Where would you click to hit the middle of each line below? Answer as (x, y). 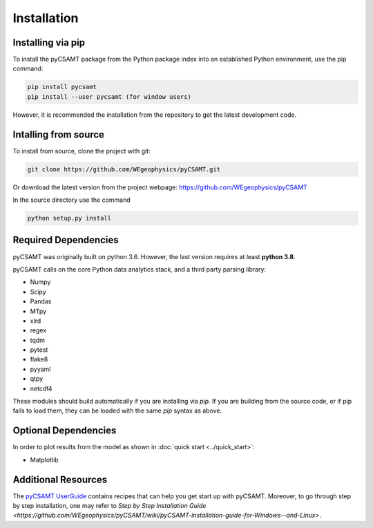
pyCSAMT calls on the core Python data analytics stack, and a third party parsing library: (139, 269)
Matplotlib (44, 460)
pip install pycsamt (62, 87)
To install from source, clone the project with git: (82, 151)
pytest (39, 350)
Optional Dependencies (65, 431)
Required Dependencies (66, 240)
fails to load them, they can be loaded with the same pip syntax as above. (117, 411)
